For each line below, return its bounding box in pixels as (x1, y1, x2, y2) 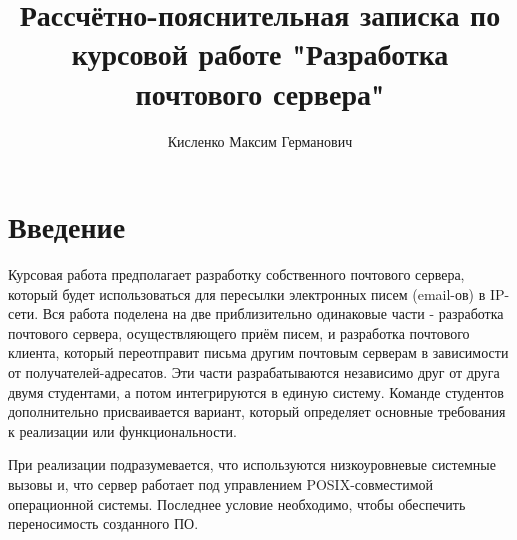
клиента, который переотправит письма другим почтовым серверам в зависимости (8, 342, 509, 363)
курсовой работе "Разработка (71, 33, 449, 74)
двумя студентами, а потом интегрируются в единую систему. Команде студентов (8, 381, 504, 402)
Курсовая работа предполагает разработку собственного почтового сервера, (8, 264, 465, 285)
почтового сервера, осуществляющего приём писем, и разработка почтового (8, 322, 470, 343)
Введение (8, 206, 126, 247)
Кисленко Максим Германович (167, 130, 353, 151)
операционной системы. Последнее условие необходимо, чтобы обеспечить (8, 493, 466, 514)
